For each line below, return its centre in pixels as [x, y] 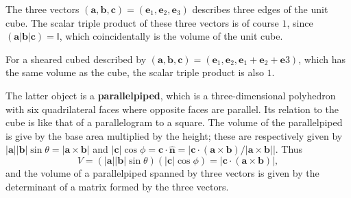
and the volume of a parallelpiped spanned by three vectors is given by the [162, 172]
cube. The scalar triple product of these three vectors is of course [142, 22]
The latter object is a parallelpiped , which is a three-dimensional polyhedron [171, 95]
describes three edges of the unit [260, 9]
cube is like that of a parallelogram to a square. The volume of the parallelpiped [174, 122]
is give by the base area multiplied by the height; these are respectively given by [174, 135]
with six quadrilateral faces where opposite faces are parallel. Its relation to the [172, 109]
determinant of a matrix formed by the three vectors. [117, 186]
